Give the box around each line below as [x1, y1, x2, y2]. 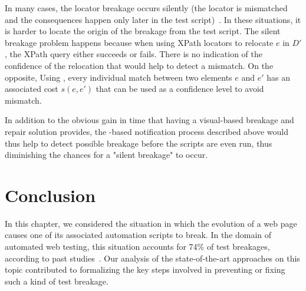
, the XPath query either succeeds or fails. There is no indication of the [5, 48, 262, 60]
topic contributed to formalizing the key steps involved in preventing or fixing [5, 263, 285, 276]
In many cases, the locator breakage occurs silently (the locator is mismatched [5, 2, 288, 14]
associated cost [5, 82, 58, 95]
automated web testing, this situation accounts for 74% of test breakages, [5, 240, 270, 253]
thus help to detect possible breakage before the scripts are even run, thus [5, 137, 272, 149]
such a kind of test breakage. [5, 275, 108, 287]
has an [266, 71, 291, 83]
